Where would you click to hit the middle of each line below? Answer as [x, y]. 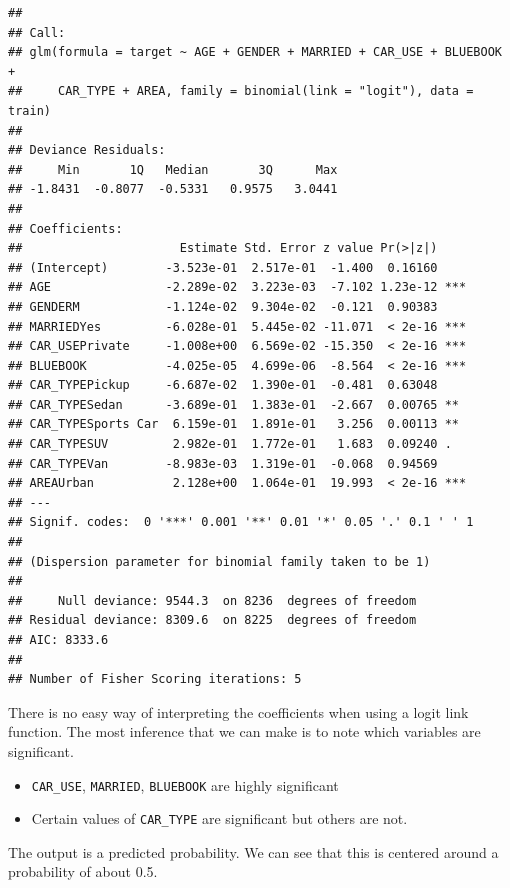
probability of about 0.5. [83, 871]
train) [29, 110]
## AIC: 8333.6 [58, 640]
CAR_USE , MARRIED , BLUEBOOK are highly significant [185, 784]
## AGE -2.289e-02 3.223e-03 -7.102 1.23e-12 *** [237, 287]
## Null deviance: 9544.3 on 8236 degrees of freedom [212, 600]
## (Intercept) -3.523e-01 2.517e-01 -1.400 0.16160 [223, 267]
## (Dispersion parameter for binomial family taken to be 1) [219, 561]
